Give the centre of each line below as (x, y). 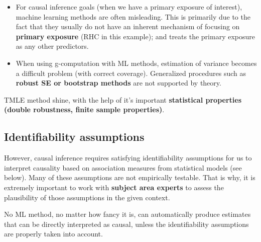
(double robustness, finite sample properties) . (84, 109)
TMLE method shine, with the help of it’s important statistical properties (123, 99)
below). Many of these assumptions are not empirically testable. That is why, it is (130, 177)
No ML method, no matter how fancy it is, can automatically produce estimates (127, 214)
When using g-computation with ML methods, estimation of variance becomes (136, 63)
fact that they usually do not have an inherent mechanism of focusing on (128, 26)
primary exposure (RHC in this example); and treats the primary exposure (135, 36)
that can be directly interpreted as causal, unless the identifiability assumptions (126, 224)
